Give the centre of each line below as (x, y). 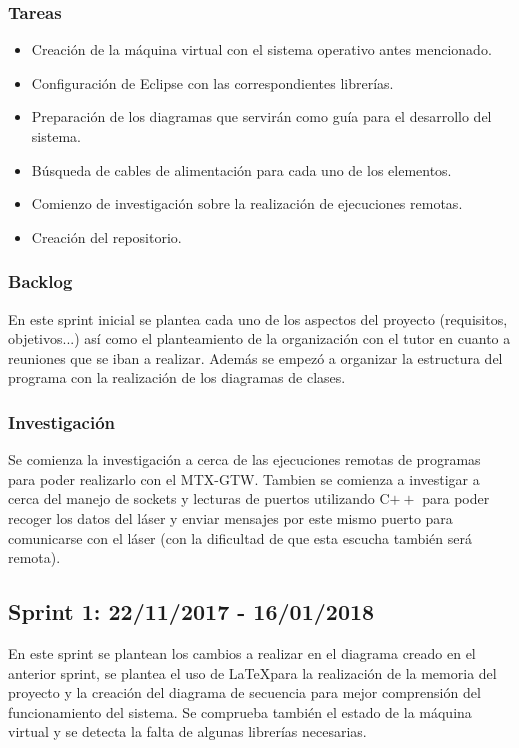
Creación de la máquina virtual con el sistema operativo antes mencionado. (261, 49)
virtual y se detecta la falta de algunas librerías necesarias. (187, 731)
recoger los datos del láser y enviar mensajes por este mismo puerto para (230, 517)
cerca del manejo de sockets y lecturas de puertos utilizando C (199, 498)
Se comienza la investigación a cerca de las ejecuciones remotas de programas (244, 459)
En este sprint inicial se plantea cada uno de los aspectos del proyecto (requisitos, (258, 318)
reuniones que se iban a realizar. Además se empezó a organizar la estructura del (255, 357)
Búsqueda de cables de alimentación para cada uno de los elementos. (241, 169)
